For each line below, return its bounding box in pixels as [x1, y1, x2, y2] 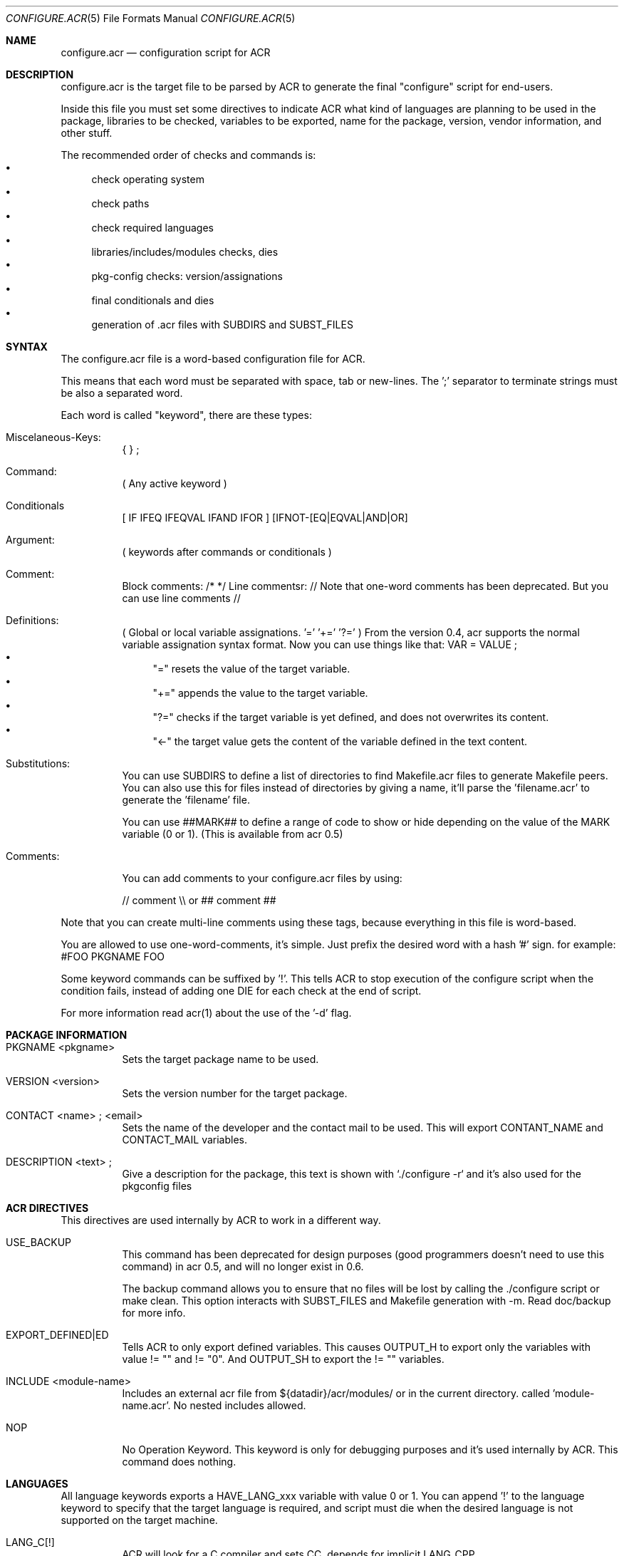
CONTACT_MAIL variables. [122, 1134, 248, 1146]
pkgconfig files [122, 1180, 192, 1192]
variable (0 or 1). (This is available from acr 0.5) [122, 828, 343, 840]
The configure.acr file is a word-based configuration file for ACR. [61, 353, 365, 365]
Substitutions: [6, 757, 71, 769]
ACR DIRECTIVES [6, 1202, 89, 1214]
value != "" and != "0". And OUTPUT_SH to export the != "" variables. [122, 1353, 444, 1365]
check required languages [91, 222, 214, 234]
